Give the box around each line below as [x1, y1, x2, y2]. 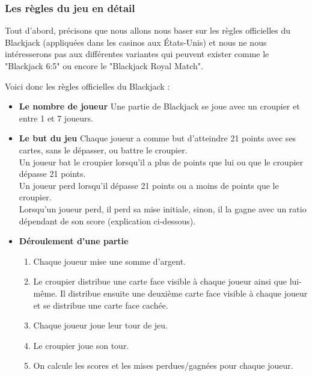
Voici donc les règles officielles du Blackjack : [5, 79, 170, 92]
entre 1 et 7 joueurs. [19, 111, 93, 124]
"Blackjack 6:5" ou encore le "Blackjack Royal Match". [5, 60, 203, 72]
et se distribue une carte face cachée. [33, 298, 168, 311]
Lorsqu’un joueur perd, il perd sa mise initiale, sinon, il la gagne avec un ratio [19, 202, 307, 215]
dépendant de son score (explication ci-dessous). [19, 214, 196, 227]
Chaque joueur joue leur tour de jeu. [33, 319, 168, 331]
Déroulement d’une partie [19, 235, 129, 247]
